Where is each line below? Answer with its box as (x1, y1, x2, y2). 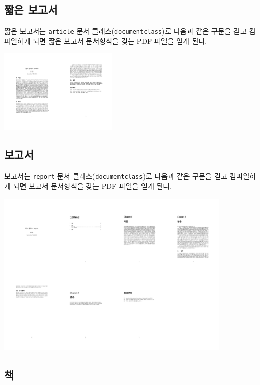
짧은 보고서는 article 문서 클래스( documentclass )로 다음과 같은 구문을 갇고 (4, 26, 247, 36)
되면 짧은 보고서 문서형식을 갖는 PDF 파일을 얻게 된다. (33, 35, 207, 46)
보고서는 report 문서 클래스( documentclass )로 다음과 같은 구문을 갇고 (4, 171, 228, 181)
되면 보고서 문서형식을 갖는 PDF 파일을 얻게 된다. (13, 180, 172, 191)
